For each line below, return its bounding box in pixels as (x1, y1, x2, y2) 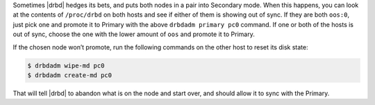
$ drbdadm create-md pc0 (27, 71, 112, 79)
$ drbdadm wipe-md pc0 (27, 61, 105, 70)
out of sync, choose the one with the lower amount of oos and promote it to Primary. (12, 30, 255, 38)
